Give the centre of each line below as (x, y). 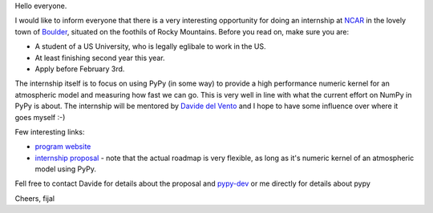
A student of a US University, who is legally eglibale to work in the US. (150, 46)
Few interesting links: (50, 131)
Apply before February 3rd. (80, 69)
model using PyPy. (65, 169)
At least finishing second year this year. (100, 58)
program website (63, 147)
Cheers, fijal (35, 198)
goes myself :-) (40, 117)
